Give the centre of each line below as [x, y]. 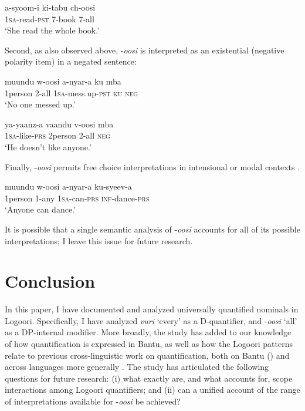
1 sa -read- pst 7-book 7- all [50, 18]
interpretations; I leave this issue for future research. [99, 240]
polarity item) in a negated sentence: [71, 61]
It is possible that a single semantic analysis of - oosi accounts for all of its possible [152, 229]
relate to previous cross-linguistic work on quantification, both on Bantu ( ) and [147, 355]
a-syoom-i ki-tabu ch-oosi [50, 7]
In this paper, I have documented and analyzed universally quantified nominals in [152, 309]
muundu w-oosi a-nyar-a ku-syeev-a [68, 186]
